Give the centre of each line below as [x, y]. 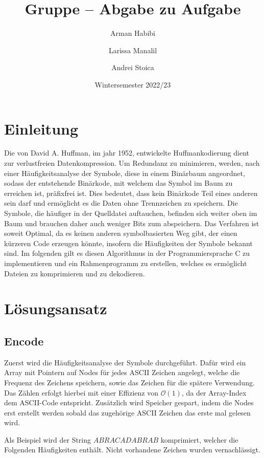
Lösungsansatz [56, 308]
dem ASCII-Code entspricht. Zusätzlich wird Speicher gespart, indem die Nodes [129, 402]
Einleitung [41, 128]
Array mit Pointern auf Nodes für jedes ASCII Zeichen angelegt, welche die [122, 372]
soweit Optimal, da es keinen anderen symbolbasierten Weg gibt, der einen [121, 233]
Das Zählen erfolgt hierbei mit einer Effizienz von [81, 392]
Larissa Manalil [133, 50]
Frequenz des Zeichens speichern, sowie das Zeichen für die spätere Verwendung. [129, 382]
